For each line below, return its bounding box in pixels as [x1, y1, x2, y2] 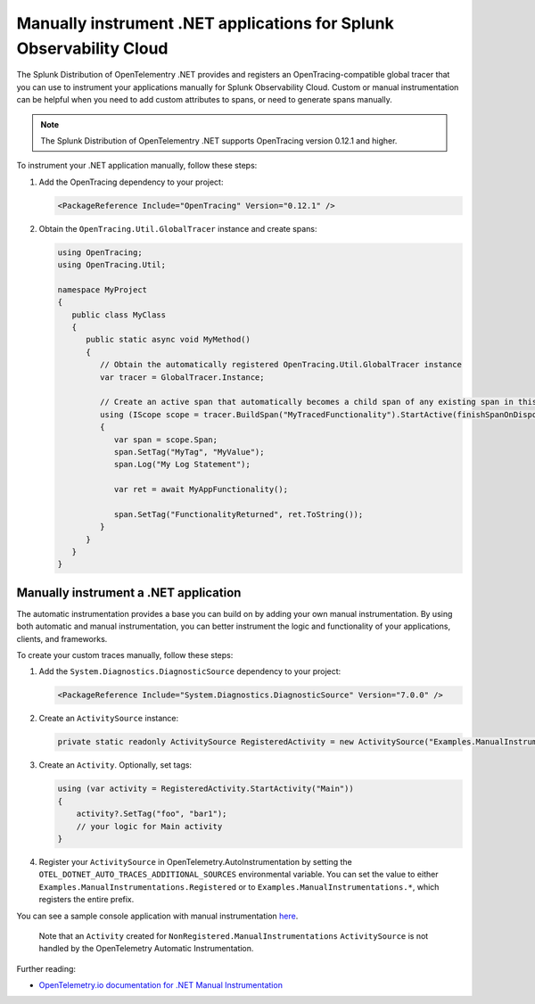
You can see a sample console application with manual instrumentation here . [16, 910, 299, 921]
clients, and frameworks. [16, 633, 108, 644]
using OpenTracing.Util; [57, 259, 167, 270]
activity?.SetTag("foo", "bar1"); [76, 809, 227, 819]
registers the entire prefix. [38, 894, 135, 905]
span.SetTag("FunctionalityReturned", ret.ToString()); [113, 509, 364, 519]
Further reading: [16, 963, 76, 974]
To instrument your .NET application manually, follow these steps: [16, 160, 258, 171]
